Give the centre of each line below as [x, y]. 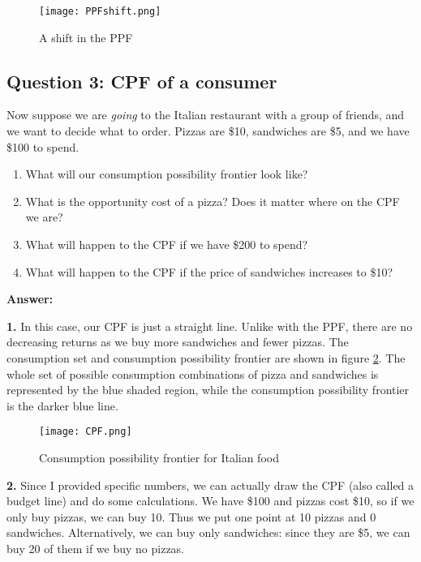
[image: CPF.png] [86, 432]
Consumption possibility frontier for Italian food [159, 458]
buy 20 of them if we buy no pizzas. [96, 548]
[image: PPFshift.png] [100, 11]
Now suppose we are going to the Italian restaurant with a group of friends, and [206, 115]
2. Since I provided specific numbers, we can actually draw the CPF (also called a [210, 485]
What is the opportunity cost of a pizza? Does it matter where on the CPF [213, 201]
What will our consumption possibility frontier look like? [167, 174]
